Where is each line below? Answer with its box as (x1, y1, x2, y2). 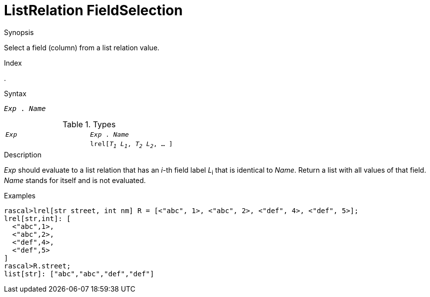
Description (4, 150, 42, 159)
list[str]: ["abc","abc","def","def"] (4, 270, 154, 278)
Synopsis (4, 28, 34, 37)
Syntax (4, 89, 27, 98)
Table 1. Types (62, 119, 116, 129)
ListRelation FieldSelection (4, 2, 183, 19)
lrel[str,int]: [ (4, 215, 71, 223)
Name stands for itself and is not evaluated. (4, 176, 146, 185)
